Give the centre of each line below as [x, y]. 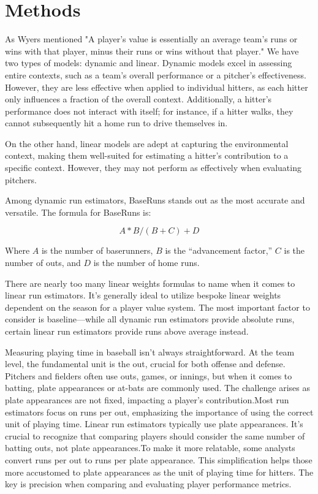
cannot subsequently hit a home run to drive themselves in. [116, 123]
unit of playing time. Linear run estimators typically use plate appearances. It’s [154, 424]
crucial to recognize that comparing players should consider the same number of [155, 435]
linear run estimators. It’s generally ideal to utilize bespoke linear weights [143, 295]
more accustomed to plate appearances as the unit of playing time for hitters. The [159, 472]
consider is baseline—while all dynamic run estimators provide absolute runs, [150, 319]
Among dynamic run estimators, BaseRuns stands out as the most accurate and [155, 200]
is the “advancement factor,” [219, 250]
